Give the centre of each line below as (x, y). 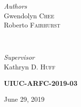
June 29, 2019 (24, 99)
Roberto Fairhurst (32, 25)
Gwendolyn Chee (29, 15)
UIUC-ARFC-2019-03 (41, 83)
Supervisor (19, 57)
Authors (15, 6)
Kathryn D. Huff (30, 66)
